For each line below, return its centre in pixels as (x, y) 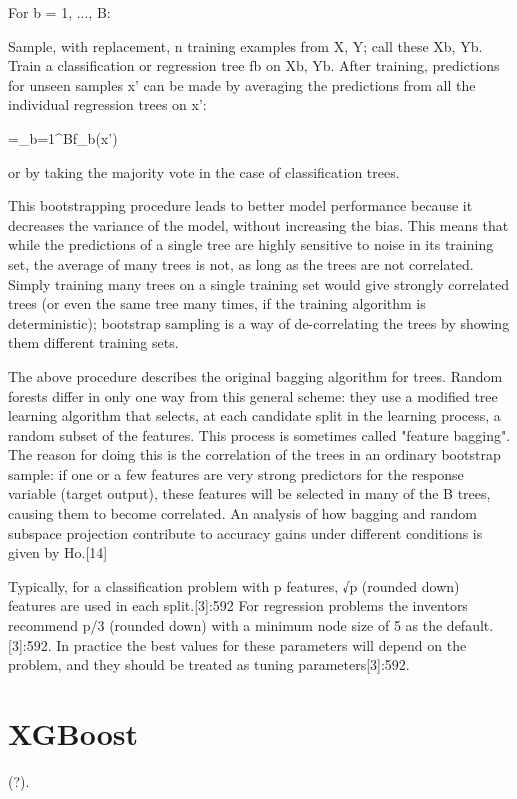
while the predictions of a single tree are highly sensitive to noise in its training (251, 244)
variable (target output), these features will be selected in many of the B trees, (249, 493)
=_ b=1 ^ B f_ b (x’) (63, 137)
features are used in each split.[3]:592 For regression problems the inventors (238, 605)
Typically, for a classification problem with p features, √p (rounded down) (234, 585)
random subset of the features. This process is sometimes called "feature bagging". (259, 434)
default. (470, 625)
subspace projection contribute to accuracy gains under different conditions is (245, 532)
